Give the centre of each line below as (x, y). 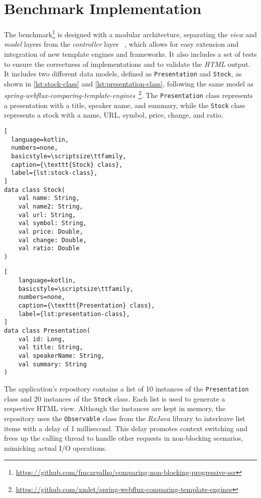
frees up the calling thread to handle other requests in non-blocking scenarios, (124, 438)
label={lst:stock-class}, (54, 173)
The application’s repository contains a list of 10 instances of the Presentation (126, 388)
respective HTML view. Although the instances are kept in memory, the (115, 408)
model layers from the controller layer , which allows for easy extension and (121, 44)
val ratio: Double (49, 248)
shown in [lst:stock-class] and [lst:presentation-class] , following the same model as (129, 83)
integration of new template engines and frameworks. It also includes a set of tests (130, 54)
